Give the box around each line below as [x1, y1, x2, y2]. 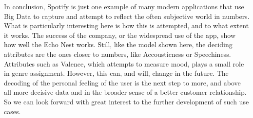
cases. [4, 106, 21, 116]
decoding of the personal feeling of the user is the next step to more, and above [4, 77, 241, 87]
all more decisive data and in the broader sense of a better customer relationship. [4, 87, 247, 97]
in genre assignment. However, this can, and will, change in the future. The [4, 68, 229, 78]
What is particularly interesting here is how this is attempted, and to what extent [4, 20, 249, 31]
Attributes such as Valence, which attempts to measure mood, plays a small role [4, 58, 244, 68]
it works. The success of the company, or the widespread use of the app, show [4, 30, 236, 40]
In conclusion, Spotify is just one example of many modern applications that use [4, 1, 244, 11]
